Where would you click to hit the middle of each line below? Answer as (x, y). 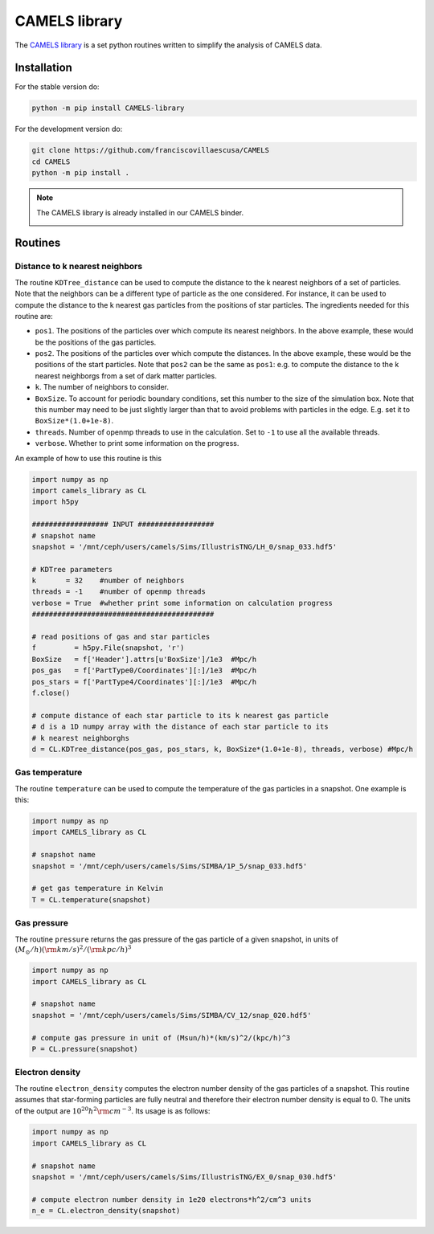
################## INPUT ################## (123, 525)
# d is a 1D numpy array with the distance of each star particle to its (180, 727)
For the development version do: (69, 129)
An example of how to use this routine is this (88, 458)
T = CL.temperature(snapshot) (91, 899)
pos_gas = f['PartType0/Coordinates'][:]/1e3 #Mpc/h (144, 670)
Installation (43, 68)
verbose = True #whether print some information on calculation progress (182, 603)
